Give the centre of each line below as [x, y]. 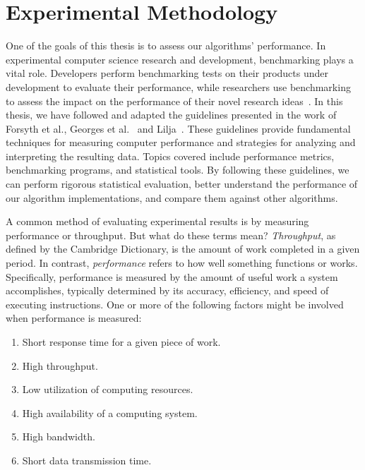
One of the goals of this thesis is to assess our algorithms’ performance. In [166, 46]
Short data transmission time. [87, 460]
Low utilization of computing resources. [108, 389]
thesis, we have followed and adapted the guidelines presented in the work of [171, 115]
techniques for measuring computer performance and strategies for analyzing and [181, 142]
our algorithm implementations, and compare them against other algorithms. [172, 197]
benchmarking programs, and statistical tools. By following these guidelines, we [178, 170]
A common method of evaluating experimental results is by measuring [157, 221]
